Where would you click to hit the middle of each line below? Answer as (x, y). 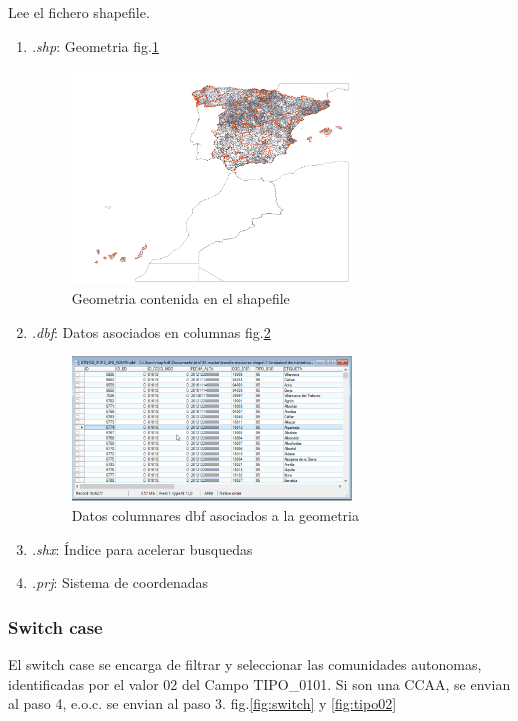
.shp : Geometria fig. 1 (95, 45)
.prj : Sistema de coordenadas (120, 582)
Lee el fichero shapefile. (79, 12)
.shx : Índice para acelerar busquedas (142, 548)
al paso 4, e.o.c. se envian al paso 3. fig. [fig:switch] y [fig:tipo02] (202, 703)
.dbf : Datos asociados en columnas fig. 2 (151, 331)
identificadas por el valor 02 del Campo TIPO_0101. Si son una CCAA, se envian (259, 683)
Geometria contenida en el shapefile (180, 298)
